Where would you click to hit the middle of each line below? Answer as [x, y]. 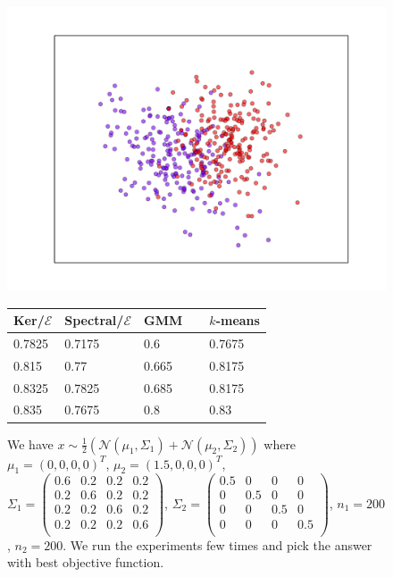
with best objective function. [86, 562]
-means [238, 320]
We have [30, 443]
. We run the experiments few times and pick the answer [217, 544]
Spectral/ [94, 320]
